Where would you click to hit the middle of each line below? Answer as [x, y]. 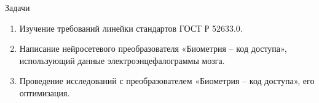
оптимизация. [45, 92]
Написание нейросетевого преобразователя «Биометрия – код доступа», [153, 48]
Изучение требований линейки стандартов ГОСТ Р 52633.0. [131, 28]
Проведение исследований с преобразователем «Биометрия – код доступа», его [167, 81]
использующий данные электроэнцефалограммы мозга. [122, 60]
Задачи [18, 7]
